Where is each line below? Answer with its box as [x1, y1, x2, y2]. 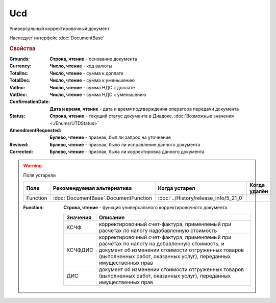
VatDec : [9, 91, 28, 97]
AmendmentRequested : [9, 127, 62, 133]
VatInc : [9, 84, 26, 90]
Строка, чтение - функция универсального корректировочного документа [63, 205, 228, 211]
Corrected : [9, 148, 33, 155]
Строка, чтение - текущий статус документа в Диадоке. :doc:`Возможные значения [49, 113, 234, 119]
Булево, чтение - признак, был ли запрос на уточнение [49, 134, 171, 140]
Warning [23, 163, 42, 169]
